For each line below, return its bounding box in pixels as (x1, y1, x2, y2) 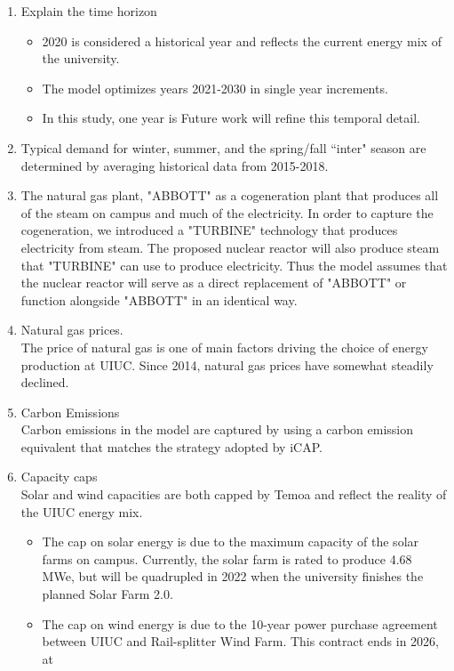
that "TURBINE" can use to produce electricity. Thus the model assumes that (20, 255, 448, 274)
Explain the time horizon (20, 2, 157, 20)
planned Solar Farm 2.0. (42, 585, 173, 603)
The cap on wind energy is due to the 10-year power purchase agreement (42, 614, 438, 633)
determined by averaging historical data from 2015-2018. (20, 156, 329, 174)
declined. (20, 373, 69, 392)
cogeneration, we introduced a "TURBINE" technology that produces (20, 221, 398, 239)
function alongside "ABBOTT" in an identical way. (20, 290, 298, 309)
